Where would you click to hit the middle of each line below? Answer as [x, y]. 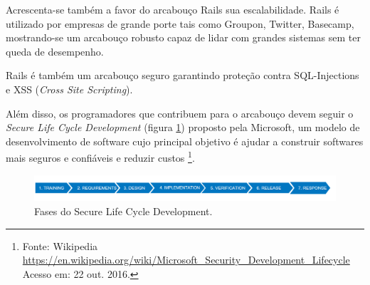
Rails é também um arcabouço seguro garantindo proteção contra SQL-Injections [183, 75]
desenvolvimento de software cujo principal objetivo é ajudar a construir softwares [185, 141]
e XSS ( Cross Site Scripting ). [69, 89]
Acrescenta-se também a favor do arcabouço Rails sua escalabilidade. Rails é [173, 9]
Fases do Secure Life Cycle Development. [123, 211]
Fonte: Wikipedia [60, 245]
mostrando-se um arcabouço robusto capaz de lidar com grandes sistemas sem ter [183, 37]
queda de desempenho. [55, 51]
